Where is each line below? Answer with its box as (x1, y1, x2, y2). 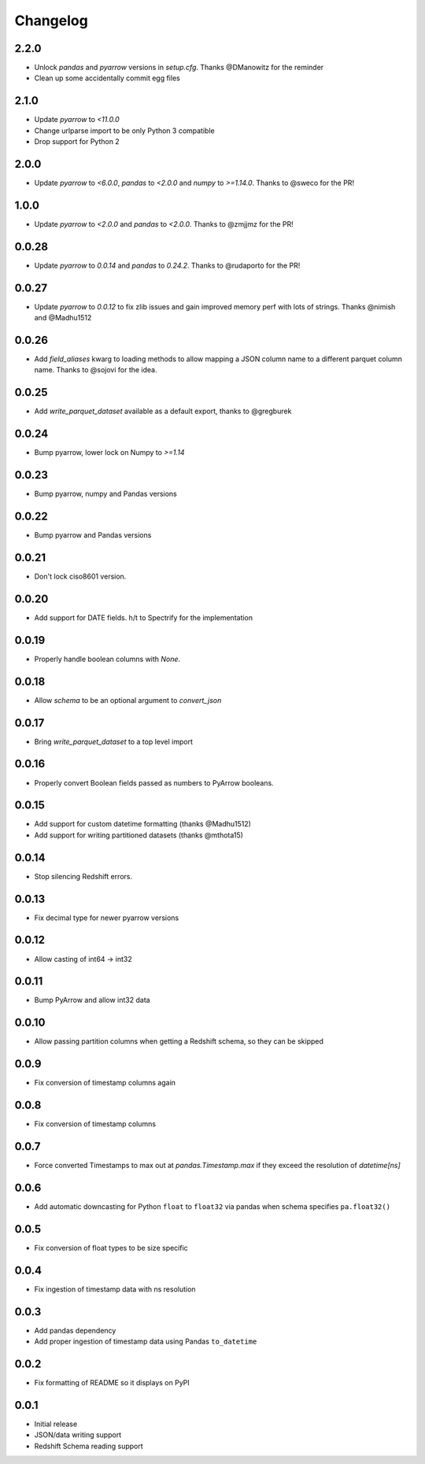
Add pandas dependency (34, 1325, 116, 1335)
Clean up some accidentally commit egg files (34, 73, 180, 83)
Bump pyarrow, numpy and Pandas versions (34, 489, 177, 499)
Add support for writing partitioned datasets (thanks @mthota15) (34, 830, 244, 840)
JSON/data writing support (34, 1430, 122, 1440)
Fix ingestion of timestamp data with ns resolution (34, 1284, 196, 1294)
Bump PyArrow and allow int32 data (34, 996, 150, 1005)
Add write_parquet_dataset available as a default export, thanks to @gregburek (34, 406, 292, 416)
